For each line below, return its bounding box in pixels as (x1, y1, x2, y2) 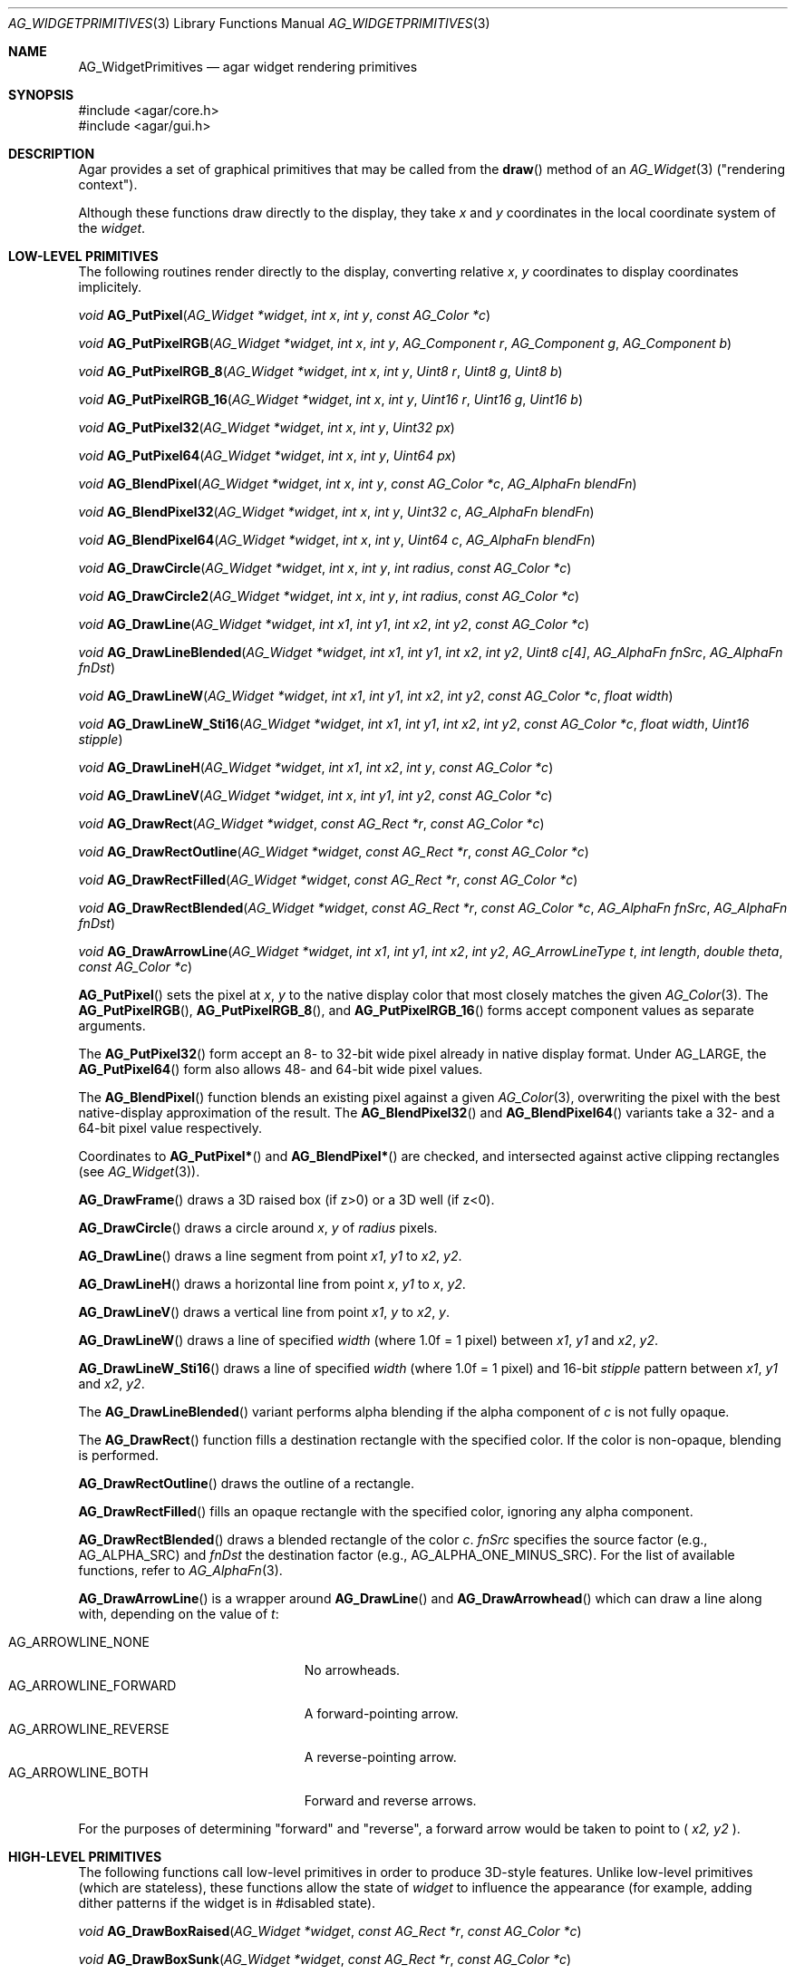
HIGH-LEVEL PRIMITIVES (8, 1849, 162, 1864)
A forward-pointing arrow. (304, 1706, 459, 1721)
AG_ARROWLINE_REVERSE (8, 1721, 170, 1737)
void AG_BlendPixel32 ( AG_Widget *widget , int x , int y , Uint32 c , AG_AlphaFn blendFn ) (78, 504, 595, 519)
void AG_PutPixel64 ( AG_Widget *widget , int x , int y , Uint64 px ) (78, 448, 457, 463)
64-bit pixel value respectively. (78, 1120, 263, 1136)
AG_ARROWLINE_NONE (8, 1634, 150, 1650)
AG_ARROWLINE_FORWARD (8, 1678, 177, 1693)
